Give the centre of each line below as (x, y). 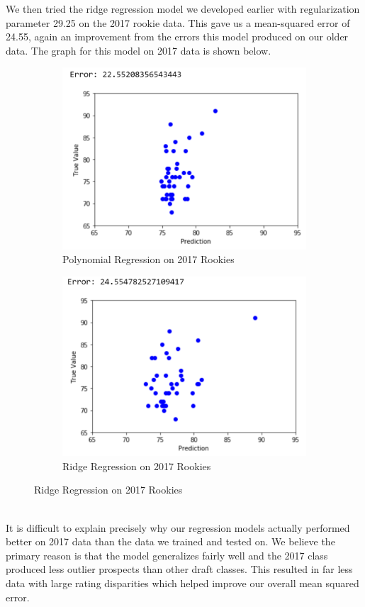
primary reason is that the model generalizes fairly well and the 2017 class (167, 555)
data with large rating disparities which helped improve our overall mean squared (182, 583)
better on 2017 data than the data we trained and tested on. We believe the (170, 541)
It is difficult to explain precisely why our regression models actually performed (178, 527)
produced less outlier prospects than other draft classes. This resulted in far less (179, 569)
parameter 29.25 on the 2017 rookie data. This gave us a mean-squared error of (178, 22)
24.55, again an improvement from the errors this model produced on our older (177, 37)
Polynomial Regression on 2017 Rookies (148, 259)
